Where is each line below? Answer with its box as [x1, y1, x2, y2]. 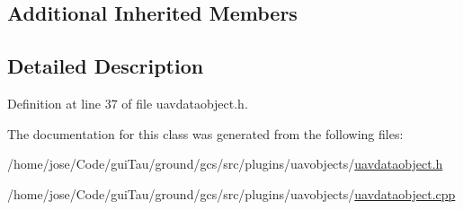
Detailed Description [7, 52, 204, 80]
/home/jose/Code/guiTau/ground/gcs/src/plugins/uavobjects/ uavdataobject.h [7, 154, 443, 173]
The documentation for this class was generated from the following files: [7, 124, 404, 143]
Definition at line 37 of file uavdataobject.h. [7, 93, 248, 112]
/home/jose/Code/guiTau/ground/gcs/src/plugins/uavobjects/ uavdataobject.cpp [7, 184, 456, 203]
